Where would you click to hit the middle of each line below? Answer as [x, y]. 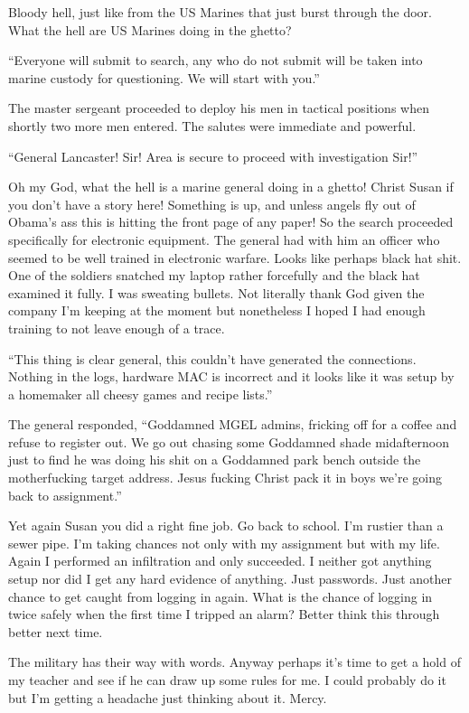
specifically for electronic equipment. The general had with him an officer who [224, 239]
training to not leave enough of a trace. [117, 328]
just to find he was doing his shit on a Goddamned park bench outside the [215, 460]
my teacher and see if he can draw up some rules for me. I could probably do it [227, 680]
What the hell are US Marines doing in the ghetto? [150, 29]
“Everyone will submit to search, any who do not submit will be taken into [216, 60]
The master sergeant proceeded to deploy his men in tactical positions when [219, 108]
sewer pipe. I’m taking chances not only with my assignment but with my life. [224, 543]
